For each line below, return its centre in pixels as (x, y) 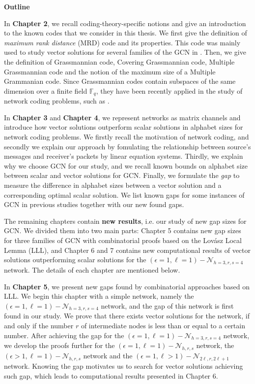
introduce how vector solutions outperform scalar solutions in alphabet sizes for (124, 127)
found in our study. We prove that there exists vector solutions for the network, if (127, 316)
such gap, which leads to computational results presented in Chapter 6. (111, 375)
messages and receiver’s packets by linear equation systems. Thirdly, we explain (124, 156)
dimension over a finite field (46, 90)
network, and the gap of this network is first (167, 305)
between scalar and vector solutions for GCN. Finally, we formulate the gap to (122, 175)
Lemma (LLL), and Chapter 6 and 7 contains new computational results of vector (127, 250)
